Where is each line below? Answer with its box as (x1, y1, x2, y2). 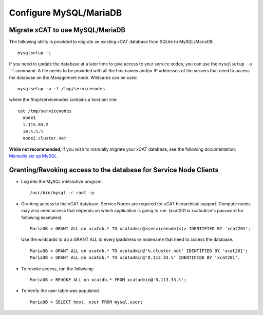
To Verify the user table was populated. (21, 288, 100, 294)
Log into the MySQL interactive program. (21, 178, 103, 185)
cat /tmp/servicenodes (18, 108, 72, 114)
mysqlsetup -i (18, 50, 51, 56)
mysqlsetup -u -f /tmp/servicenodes (18, 86, 105, 92)
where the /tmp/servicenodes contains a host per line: (9, 97, 118, 102)
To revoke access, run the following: (21, 266, 94, 272)
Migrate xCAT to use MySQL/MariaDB (9, 26, 126, 34)
